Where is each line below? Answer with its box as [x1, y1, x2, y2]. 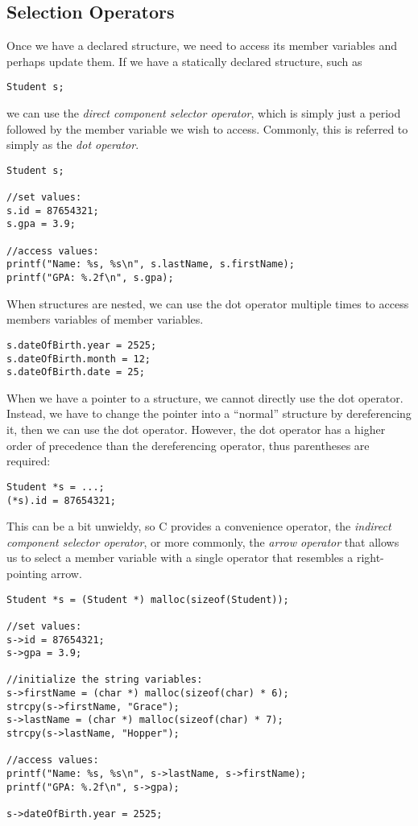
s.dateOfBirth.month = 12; [6, 353, 151, 365]
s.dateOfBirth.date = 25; [6, 366, 145, 378]
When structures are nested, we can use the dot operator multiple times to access [6, 295, 409, 312]
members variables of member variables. [6, 311, 204, 328]
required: [6, 452, 51, 469]
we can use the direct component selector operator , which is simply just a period [6, 105, 401, 122]
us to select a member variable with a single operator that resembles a [6, 549, 354, 566]
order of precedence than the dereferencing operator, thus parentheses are [6, 436, 370, 453]
